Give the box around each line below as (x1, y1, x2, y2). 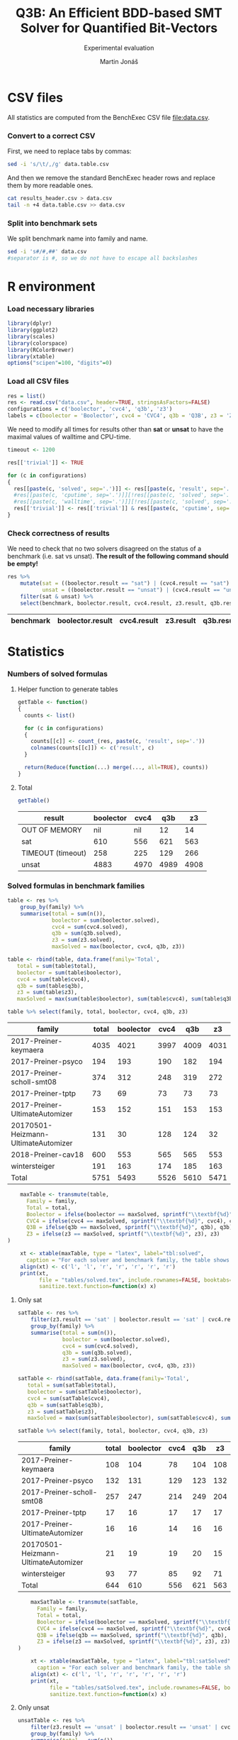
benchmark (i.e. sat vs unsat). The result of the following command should (7, 552, 229, 561)
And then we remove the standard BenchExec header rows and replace (7, 173, 216, 182)
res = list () (7, 392, 46, 400)
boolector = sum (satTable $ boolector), (27, 1388, 142, 1395)
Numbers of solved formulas (7, 668, 108, 678)
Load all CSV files (7, 376, 69, 386)
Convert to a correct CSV (7, 131, 96, 141)
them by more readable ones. (7, 181, 93, 189)
